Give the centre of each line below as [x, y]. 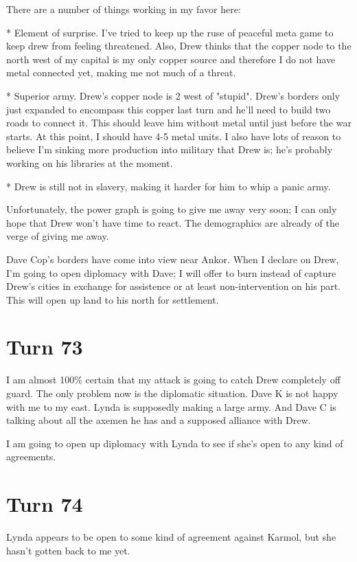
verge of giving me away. [58, 236]
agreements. [31, 457]
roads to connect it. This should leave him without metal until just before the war [179, 123]
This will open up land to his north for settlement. [113, 299]
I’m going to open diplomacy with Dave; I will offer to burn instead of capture [171, 272]
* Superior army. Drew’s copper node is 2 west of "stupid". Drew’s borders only [173, 95]
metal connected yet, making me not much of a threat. [121, 72]
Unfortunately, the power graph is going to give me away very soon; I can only [172, 209]
